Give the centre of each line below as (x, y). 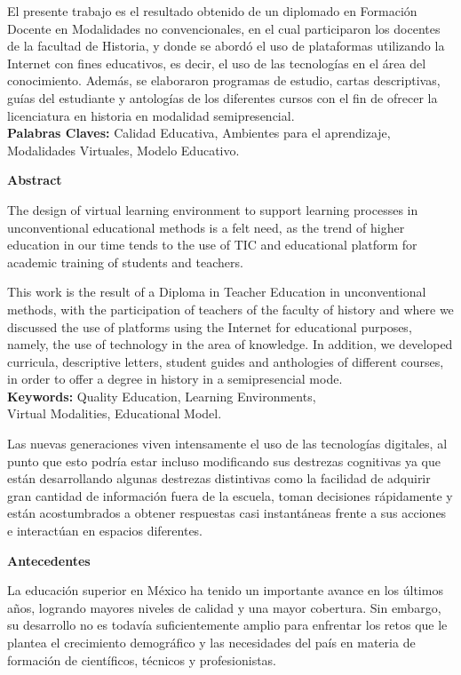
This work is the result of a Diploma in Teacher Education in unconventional (217, 292)
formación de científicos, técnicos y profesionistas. (142, 659)
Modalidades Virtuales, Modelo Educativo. (123, 150)
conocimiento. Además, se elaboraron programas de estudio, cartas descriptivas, (224, 80)
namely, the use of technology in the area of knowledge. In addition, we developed (230, 344)
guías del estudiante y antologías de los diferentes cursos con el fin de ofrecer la (223, 97)
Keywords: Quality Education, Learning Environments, (162, 396)
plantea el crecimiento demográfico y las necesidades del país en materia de (211, 642)
